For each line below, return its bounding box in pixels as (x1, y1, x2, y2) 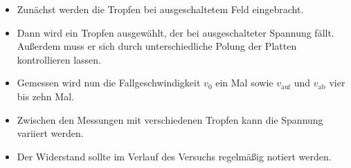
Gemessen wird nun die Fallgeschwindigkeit (17, 75, 201, 90)
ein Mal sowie (215, 75, 273, 90)
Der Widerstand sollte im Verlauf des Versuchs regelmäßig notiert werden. (17, 149, 332, 163)
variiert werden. (17, 126, 84, 140)
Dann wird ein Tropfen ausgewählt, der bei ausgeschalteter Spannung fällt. (17, 25, 334, 39)
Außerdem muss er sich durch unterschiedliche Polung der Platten (17, 39, 297, 53)
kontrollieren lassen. (17, 52, 101, 66)
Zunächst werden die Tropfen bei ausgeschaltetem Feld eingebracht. (17, 2, 304, 16)
